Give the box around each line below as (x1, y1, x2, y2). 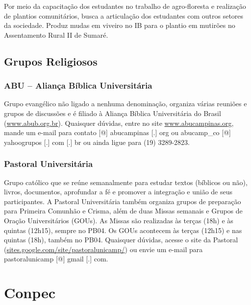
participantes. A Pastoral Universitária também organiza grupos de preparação (4, 196, 241, 206)
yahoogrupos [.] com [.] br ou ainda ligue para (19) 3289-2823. (4, 137, 190, 147)
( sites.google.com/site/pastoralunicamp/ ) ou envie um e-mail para (4, 244, 203, 254)
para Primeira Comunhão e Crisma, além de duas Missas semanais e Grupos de (4, 206, 243, 216)
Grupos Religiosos (4, 53, 98, 69)
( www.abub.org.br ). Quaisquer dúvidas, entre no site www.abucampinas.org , (4, 117, 234, 128)
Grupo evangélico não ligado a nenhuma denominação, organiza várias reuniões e (4, 98, 247, 109)
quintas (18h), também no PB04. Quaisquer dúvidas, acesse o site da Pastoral (4, 235, 238, 245)
